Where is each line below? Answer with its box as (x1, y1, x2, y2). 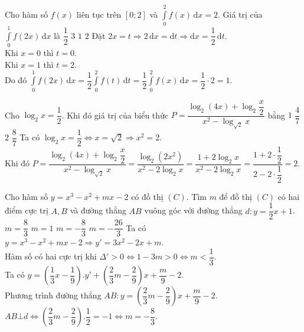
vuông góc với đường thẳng (144, 204, 243, 216)
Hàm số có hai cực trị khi (5, 250, 97, 262)
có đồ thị (131, 190, 164, 202)
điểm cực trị (5, 204, 48, 216)
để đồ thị (219, 190, 252, 202)
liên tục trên (76, 8, 122, 20)
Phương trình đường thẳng (5, 289, 102, 301)
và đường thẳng (70, 204, 126, 216)
